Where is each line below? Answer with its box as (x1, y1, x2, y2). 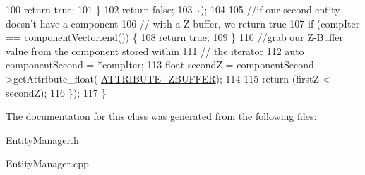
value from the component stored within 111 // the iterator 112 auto (6, 43, 304, 58)
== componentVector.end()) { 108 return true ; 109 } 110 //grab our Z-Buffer (6, 30, 344, 44)
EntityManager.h (6, 132, 79, 147)
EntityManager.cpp (6, 156, 89, 171)
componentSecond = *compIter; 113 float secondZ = (6, 57, 234, 72)
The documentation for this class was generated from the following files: (6, 109, 317, 123)
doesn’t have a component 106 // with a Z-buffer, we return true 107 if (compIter (6, 16, 360, 30)
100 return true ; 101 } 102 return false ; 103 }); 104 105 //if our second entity (6, 2, 340, 16)
